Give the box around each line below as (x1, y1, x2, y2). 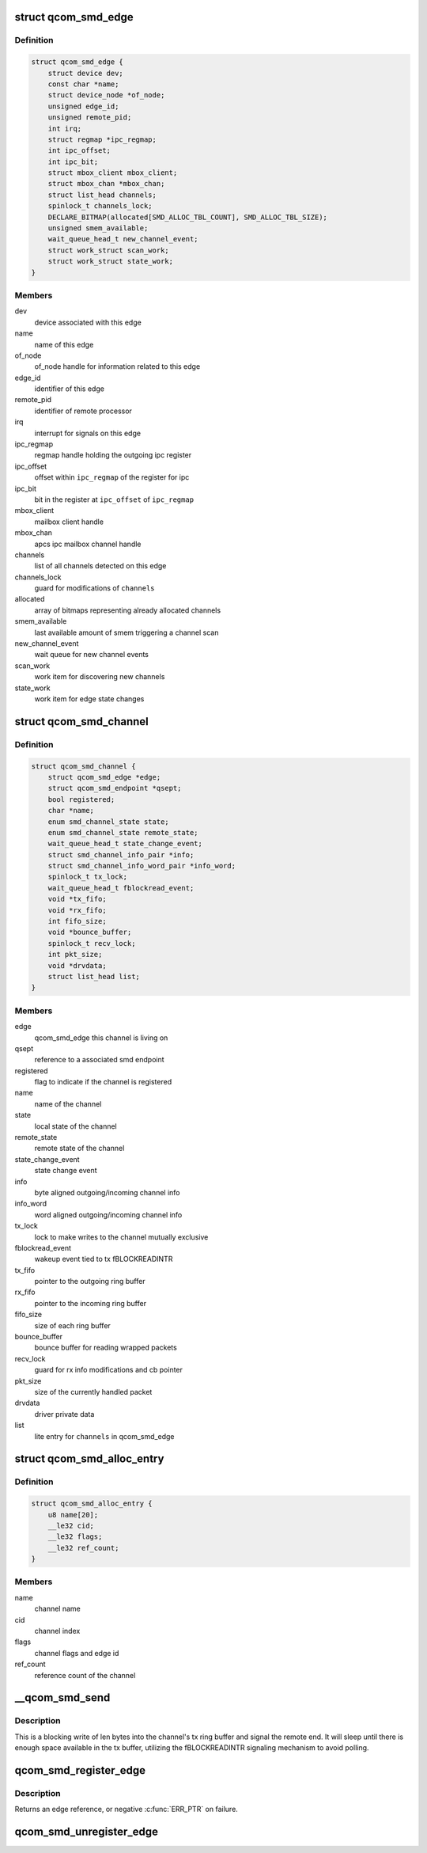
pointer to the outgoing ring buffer (34, 1277, 145, 1286)
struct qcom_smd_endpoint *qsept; (47, 784, 182, 793)
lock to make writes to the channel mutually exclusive (34, 1232, 209, 1242)
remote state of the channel (34, 1144, 125, 1153)
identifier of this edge (34, 384, 104, 393)
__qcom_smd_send (14, 1691, 111, 1705)
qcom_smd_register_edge (14, 1764, 146, 1777)
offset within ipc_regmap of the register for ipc (34, 473, 190, 482)
